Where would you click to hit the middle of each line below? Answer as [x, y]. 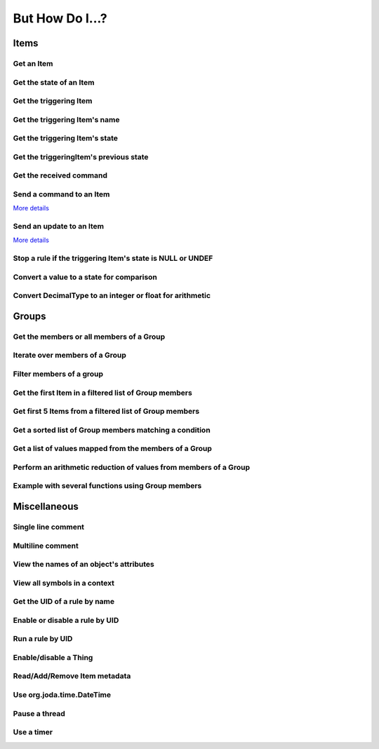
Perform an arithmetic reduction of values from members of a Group [132, 467]
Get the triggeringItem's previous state [81, 156]
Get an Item [33, 63]
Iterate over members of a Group [69, 356]
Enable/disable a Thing [53, 657]
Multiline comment [46, 546]
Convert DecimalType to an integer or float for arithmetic [112, 296]
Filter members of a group [58, 374]
